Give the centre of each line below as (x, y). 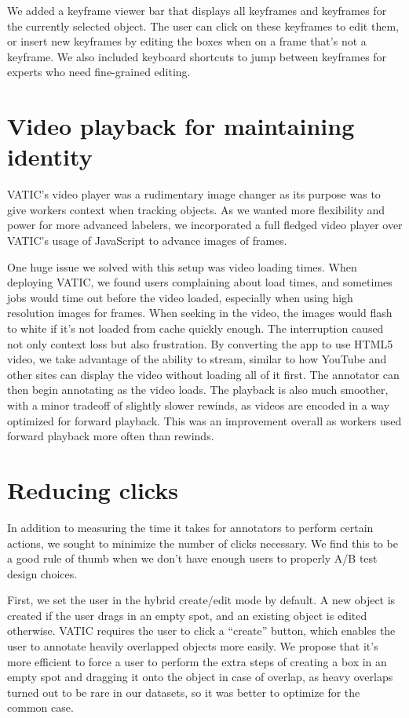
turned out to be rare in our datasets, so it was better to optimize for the (184, 692)
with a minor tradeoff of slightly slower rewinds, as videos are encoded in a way (199, 405)
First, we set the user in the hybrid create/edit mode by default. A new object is (201, 600)
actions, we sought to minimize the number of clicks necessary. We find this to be (203, 543)
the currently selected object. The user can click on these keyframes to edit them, (203, 26)
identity (50, 157)
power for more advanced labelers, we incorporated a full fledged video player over (205, 225)
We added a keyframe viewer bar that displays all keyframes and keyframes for (197, 10)
